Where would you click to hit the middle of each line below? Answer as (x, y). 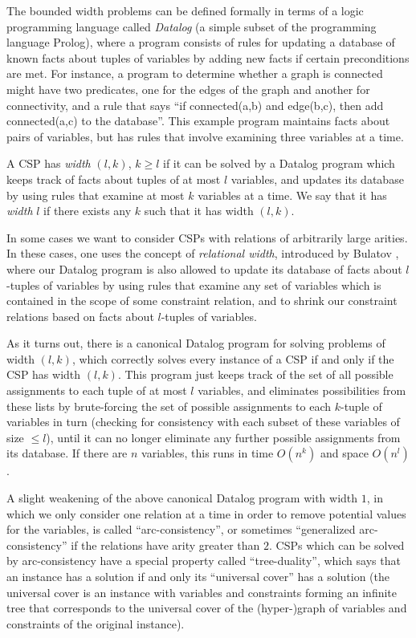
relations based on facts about (80, 316)
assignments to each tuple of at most (97, 390)
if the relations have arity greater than (165, 545)
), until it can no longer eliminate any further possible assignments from (223, 437)
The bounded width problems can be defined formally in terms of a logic (185, 10)
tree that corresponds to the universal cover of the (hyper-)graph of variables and (207, 608)
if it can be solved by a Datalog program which (279, 163)
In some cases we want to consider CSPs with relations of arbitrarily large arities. (207, 237)
